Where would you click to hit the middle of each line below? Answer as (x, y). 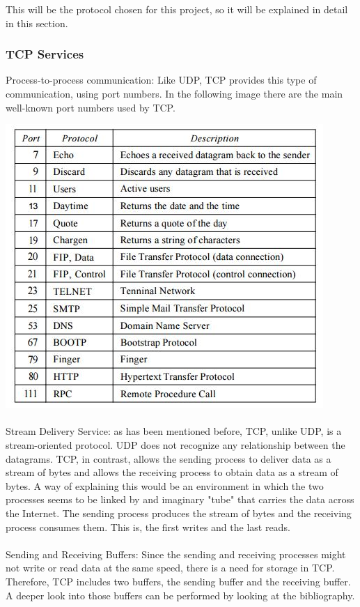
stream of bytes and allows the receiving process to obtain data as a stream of (172, 472)
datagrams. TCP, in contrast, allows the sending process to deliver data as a (169, 458)
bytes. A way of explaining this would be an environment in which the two (165, 485)
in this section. (37, 23)
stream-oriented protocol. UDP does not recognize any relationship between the (175, 444)
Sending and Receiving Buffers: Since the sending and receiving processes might (176, 554)
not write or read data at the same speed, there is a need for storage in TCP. (170, 568)
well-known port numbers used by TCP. (91, 107)
